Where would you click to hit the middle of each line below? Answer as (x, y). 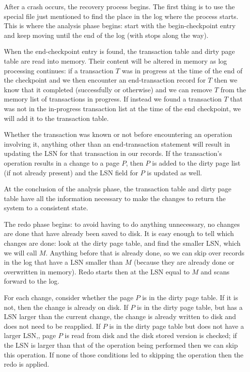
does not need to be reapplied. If (52, 326)
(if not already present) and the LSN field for (71, 172)
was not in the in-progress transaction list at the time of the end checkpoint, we (122, 108)
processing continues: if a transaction (59, 70)
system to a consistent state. (46, 208)
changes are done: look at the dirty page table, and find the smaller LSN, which (122, 243)
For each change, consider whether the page (69, 297)
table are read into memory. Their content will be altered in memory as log (116, 60)
